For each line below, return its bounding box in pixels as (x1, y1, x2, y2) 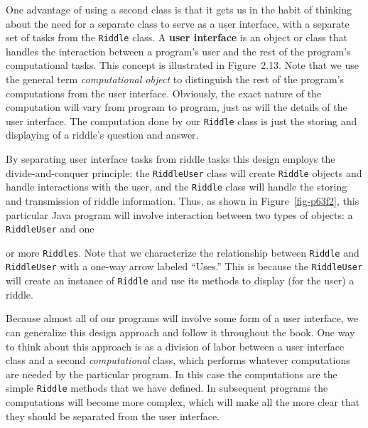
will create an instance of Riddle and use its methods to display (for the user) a (6, 273, 355, 288)
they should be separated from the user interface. (6, 408, 220, 423)
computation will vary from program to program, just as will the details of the (6, 100, 347, 114)
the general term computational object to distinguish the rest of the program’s (6, 72, 345, 87)
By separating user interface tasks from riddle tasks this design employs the (6, 151, 335, 166)
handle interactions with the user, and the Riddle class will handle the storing (6, 179, 347, 194)
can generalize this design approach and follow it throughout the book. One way (6, 324, 355, 339)
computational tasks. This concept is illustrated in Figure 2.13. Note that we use (6, 58, 359, 73)
